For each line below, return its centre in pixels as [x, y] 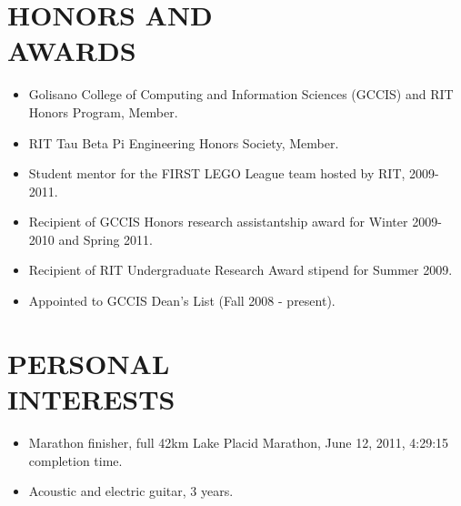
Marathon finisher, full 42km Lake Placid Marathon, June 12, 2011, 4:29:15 [239, 442]
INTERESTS [91, 399]
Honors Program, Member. [103, 111]
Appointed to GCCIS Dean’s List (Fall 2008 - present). [182, 301]
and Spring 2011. [105, 239]
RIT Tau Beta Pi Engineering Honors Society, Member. [184, 142]
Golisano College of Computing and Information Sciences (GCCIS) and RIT [241, 94]
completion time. [75, 460]
